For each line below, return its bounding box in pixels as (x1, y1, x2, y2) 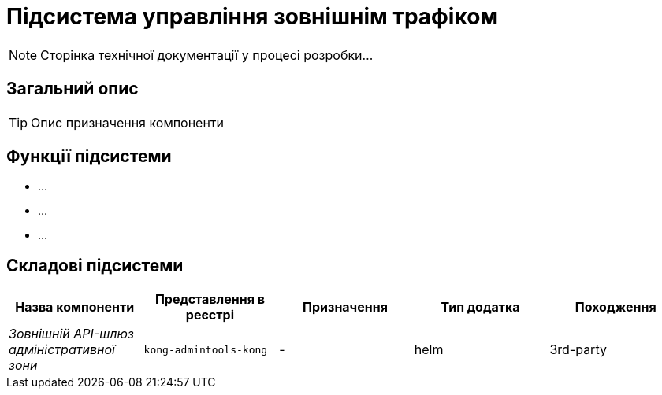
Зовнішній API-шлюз (9, 326, 134, 342)
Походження (575, 299, 656, 316)
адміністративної (9, 341, 115, 358)
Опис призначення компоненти (31, 114, 225, 131)
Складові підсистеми (6, 255, 184, 275)
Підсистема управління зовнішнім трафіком (6, 3, 499, 30)
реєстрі (185, 307, 234, 323)
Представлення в (154, 291, 265, 308)
